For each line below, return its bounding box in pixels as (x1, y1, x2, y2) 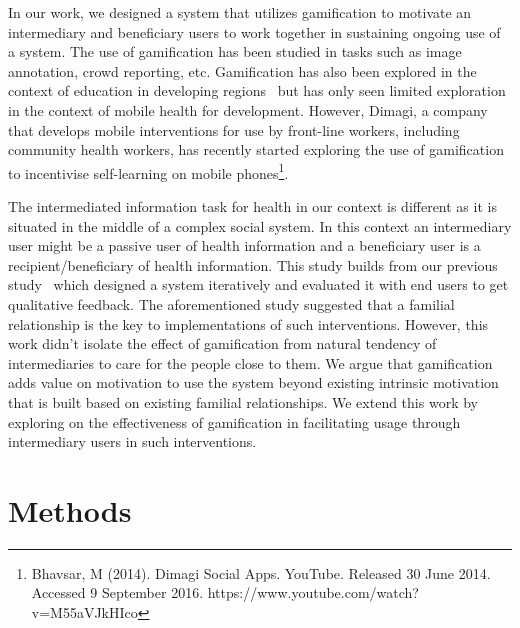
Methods (8, 489, 132, 530)
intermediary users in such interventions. (8, 431, 257, 452)
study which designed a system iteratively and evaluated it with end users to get (8, 274, 509, 295)
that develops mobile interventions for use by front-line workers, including (8, 119, 460, 140)
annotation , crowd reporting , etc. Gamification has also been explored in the (8, 60, 477, 81)
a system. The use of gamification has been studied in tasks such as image (8, 41, 462, 62)
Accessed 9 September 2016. (31, 582, 204, 603)
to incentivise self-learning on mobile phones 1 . (8, 159, 289, 183)
